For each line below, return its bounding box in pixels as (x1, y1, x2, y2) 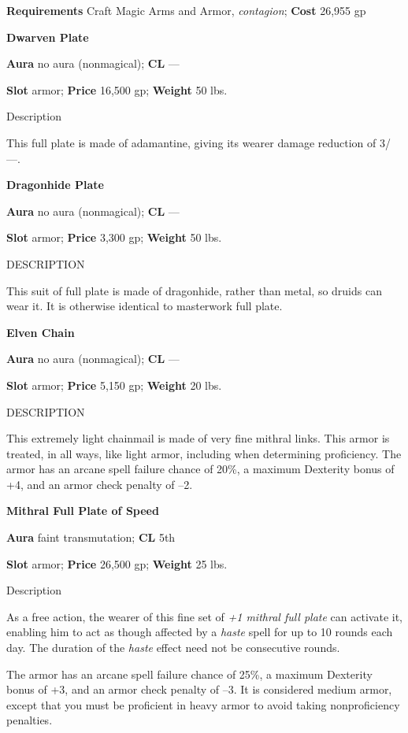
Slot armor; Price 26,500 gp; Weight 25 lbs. (6, 555, 228, 572)
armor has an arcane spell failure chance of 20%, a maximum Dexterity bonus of (6, 461, 395, 477)
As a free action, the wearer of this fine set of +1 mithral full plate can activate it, (6, 608, 402, 624)
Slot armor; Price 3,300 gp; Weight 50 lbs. (6, 229, 222, 246)
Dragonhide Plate (6, 176, 104, 193)
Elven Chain (6, 324, 75, 340)
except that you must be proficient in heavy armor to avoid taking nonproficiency (6, 696, 400, 713)
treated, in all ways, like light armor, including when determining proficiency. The (6, 445, 402, 461)
